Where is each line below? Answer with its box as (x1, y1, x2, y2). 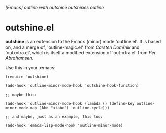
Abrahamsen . (5, 55, 34, 61)
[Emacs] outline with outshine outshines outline (5, 5, 104, 10)
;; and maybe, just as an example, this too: (5, 114, 103, 119)
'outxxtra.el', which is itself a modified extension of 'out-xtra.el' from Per (5, 49, 156, 55)
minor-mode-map (5, 105, 37, 110)
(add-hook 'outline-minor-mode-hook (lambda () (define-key (5, 101, 135, 106)
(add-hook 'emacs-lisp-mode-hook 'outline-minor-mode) (5, 123, 123, 128)
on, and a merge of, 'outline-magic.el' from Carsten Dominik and (5, 44, 140, 50)
